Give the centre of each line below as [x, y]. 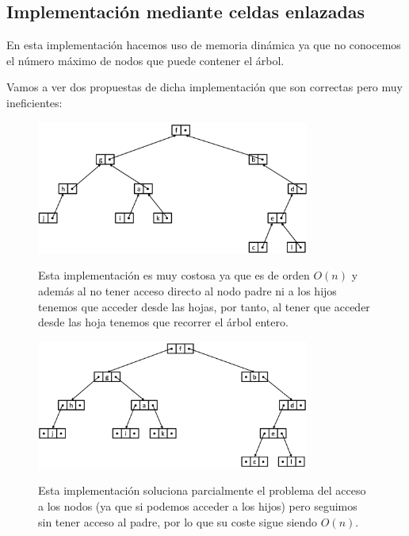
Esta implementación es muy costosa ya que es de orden [174, 275]
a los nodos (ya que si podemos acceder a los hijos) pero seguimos [198, 506]
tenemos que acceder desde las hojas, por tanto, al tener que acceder [204, 306]
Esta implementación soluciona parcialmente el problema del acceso [202, 490]
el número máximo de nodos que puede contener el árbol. [145, 60]
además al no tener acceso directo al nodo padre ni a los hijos [187, 291]
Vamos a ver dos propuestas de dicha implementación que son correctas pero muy [204, 87]
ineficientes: [34, 102]
